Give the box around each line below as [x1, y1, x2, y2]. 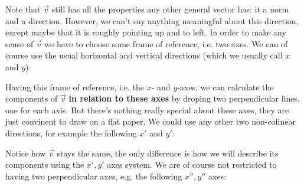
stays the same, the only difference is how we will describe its [57, 146, 279, 159]
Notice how [5, 146, 46, 159]
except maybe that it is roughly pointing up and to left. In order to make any [5, 26, 286, 38]
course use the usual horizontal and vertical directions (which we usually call [5, 49, 283, 61]
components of [5, 92, 58, 105]
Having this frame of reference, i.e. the [5, 80, 145, 93]
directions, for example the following [5, 126, 137, 139]
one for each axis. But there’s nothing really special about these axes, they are [5, 103, 289, 116]
